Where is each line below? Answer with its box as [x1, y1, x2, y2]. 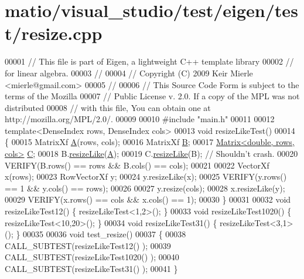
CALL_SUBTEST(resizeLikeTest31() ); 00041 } [5, 263, 178, 274]
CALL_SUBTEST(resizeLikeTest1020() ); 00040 [5, 251, 179, 263]
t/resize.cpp [5, 21, 103, 45]
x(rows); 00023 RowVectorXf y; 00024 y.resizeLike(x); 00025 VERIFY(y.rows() [5, 170, 287, 183]
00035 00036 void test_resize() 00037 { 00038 [23, 228, 186, 240]
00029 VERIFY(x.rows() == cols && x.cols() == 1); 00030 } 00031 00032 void [5, 193, 291, 206]
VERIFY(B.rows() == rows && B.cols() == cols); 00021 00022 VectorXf [5, 159, 269, 171]
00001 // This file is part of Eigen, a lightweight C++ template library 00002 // [5, 55, 294, 68]
